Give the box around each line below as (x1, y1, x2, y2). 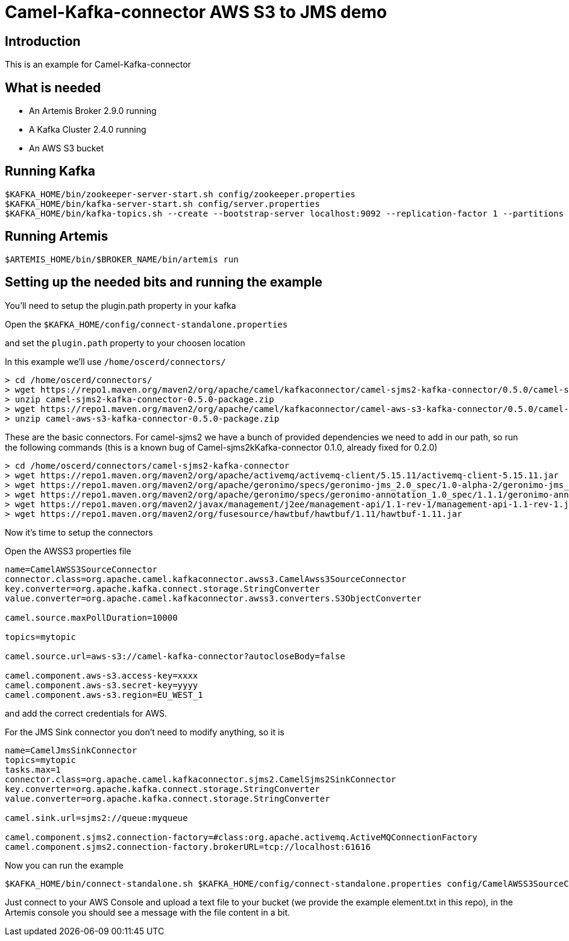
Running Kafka (5, 163, 96, 179)
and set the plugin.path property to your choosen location (5, 337, 245, 348)
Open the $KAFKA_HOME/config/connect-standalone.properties (5, 318, 288, 329)
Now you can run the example (5, 860, 124, 870)
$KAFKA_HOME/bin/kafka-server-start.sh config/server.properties (5, 198, 320, 209)
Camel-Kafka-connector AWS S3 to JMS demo (5, 2, 387, 22)
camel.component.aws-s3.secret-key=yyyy (5, 680, 198, 690)
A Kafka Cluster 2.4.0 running (29, 124, 146, 135)
